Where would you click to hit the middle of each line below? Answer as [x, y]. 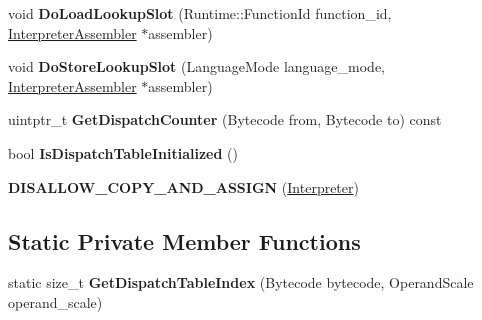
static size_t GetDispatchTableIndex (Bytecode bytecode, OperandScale [241, 282]
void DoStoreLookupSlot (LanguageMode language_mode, [197, 66]
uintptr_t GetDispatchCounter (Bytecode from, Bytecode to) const [225, 119]
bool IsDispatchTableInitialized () [123, 152]
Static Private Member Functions [184, 240]
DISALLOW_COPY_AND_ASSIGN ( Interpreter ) [183, 186]
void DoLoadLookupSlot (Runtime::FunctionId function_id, [200, 13]
